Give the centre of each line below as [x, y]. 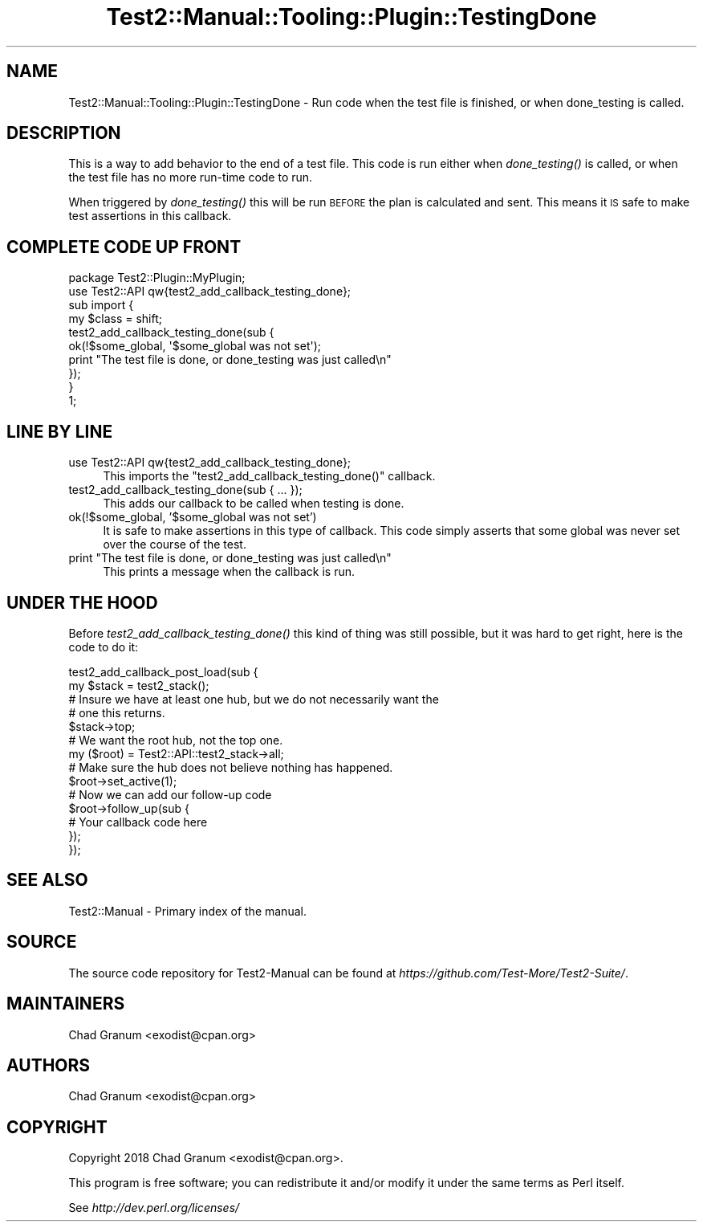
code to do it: [104, 647]
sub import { [101, 305]
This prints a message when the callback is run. [229, 572]
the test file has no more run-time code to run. [191, 177]
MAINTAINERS [66, 1004]
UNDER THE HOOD [82, 602]
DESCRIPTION [64, 133]
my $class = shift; [115, 319]
